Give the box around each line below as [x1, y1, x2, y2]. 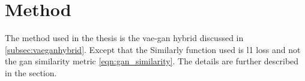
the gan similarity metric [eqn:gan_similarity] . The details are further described [5, 55, 299, 67]
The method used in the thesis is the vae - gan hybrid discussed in [5, 32, 244, 44]
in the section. [5, 66, 57, 79]
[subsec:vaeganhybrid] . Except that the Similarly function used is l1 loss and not [5, 43, 301, 55]
